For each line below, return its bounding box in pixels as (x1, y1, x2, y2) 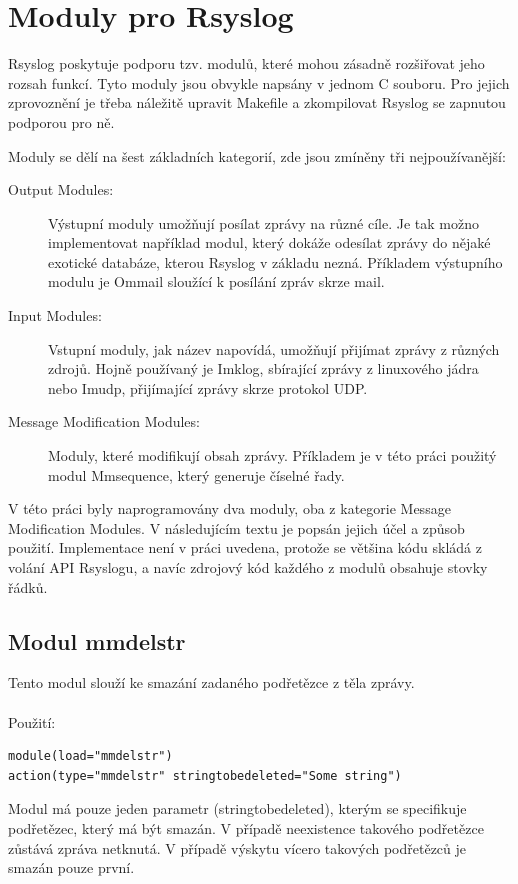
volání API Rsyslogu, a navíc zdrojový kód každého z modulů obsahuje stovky (8, 557, 488, 577)
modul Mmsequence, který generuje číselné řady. (48, 464, 345, 485)
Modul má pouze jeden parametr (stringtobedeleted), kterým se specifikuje (8, 798, 467, 819)
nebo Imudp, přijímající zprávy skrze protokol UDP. (48, 377, 368, 398)
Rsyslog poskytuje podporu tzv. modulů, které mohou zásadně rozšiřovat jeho (8, 53, 485, 74)
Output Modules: (8, 179, 114, 200)
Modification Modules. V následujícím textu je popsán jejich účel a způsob (8, 517, 465, 538)
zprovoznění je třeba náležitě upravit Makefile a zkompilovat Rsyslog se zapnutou (8, 92, 506, 113)
